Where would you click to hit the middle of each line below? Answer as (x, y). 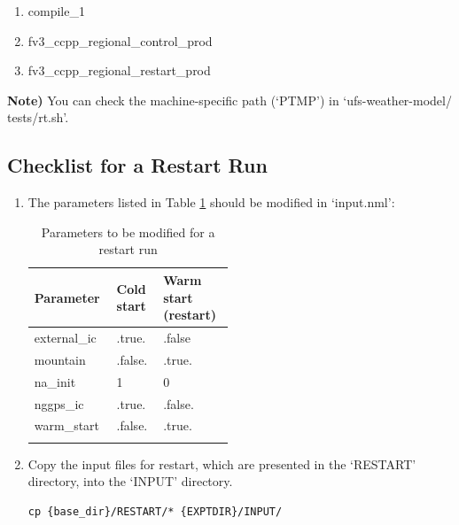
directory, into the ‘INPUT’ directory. (130, 481)
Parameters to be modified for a (128, 232)
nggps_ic (59, 403)
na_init (55, 381)
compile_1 (56, 11)
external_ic (65, 337)
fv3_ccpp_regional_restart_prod (119, 70)
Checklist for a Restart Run (137, 165)
